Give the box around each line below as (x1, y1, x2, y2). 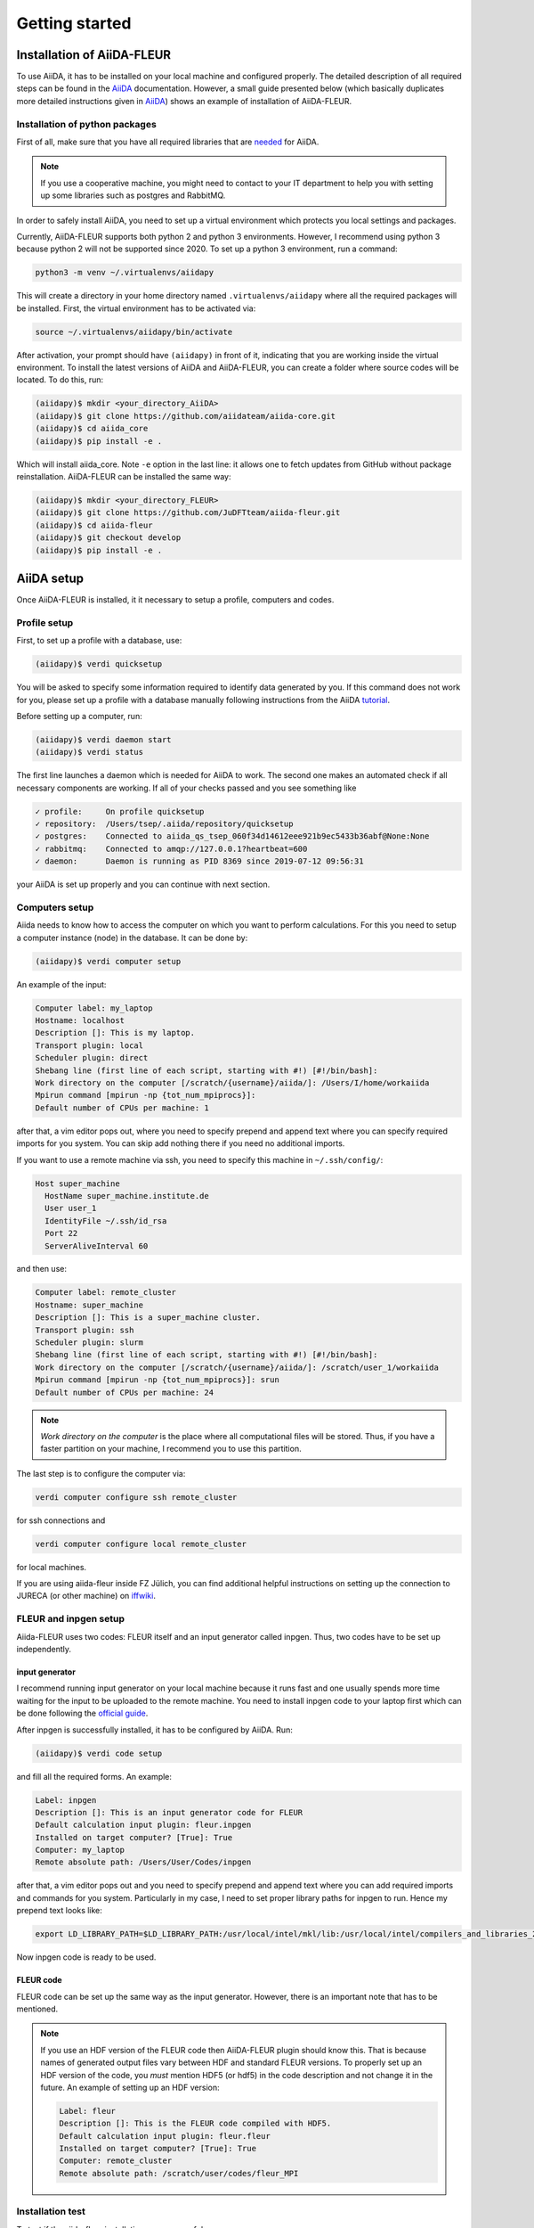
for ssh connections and (16, 1515, 106, 1526)
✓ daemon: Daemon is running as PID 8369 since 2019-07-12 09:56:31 (35, 856, 364, 866)
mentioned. (16, 2003, 59, 2014)
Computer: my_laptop (35, 1845, 125, 1855)
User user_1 (44, 1203, 97, 1214)
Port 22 (44, 1228, 78, 1239)
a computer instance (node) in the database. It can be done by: (16, 932, 248, 943)
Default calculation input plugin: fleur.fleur (59, 2131, 271, 2141)
